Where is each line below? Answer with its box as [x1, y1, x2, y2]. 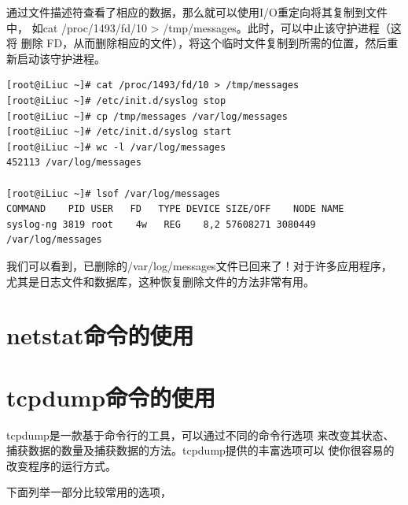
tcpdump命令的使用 [6, 381, 216, 413]
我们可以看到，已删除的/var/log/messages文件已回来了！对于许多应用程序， [6, 257, 392, 273]
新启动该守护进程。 [6, 50, 105, 66]
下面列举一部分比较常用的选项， [6, 484, 171, 500]
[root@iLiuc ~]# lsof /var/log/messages [6, 188, 221, 199]
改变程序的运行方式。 [6, 457, 116, 473]
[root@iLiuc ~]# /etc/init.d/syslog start [6, 126, 232, 138]
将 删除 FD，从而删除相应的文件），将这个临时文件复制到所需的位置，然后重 [6, 35, 399, 51]
